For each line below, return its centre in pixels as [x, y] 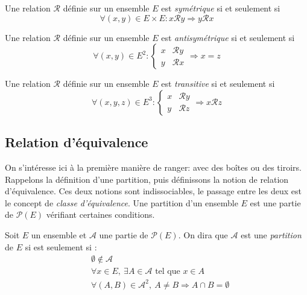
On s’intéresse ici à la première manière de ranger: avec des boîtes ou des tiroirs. [153, 167]
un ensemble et [59, 234]
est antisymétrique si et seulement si [228, 37]
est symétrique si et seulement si [221, 8]
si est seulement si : [61, 246]
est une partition [271, 234]
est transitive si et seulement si [218, 84]
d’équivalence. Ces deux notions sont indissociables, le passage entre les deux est [153, 191]
